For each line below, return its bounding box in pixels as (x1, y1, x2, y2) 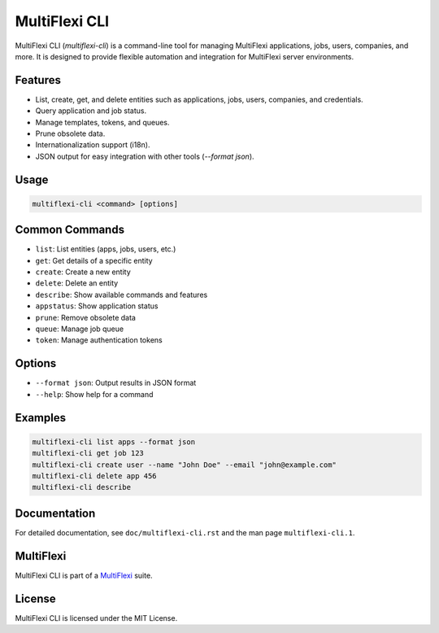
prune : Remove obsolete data (35, 312, 136, 322)
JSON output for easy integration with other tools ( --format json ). (35, 151, 255, 161)
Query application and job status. (35, 106, 146, 116)
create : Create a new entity (35, 267, 132, 277)
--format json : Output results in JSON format (35, 378, 197, 388)
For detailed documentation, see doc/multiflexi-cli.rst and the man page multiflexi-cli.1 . (15, 527, 355, 537)
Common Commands (15, 223, 125, 237)
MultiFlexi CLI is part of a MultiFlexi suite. (15, 570, 154, 580)
